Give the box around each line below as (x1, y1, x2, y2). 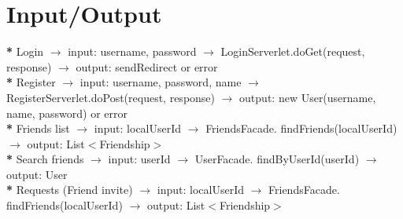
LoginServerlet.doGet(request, (220, 43, 365, 60)
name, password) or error (6, 104, 128, 121)
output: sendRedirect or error (76, 58, 218, 75)
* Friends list (6, 120, 70, 137)
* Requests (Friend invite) (6, 181, 133, 198)
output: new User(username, (239, 89, 376, 105)
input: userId (108, 151, 171, 167)
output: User (6, 166, 68, 182)
